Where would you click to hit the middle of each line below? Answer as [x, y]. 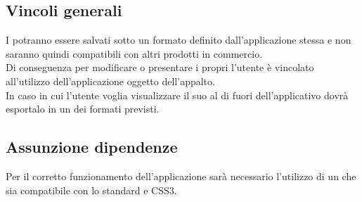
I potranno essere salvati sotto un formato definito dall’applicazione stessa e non [179, 40]
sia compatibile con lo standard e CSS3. [91, 190]
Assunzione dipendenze [92, 147]
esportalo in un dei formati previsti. [83, 109]
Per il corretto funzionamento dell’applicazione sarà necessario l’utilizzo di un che [181, 176]
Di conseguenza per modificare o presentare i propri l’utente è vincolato [160, 67]
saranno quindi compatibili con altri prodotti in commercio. [134, 53]
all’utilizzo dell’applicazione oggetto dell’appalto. [110, 81]
